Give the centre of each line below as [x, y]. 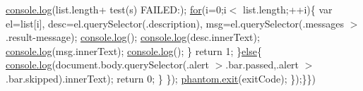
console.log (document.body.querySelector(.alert [108, 65]
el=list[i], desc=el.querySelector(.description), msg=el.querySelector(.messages [175, 23]
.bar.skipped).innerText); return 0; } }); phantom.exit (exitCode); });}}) [161, 78]
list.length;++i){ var [288, 9]
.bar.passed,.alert [262, 65]
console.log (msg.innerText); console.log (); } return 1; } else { [134, 50]
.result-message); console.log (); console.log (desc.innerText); [133, 37]
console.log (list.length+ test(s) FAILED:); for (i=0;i [116, 9]
